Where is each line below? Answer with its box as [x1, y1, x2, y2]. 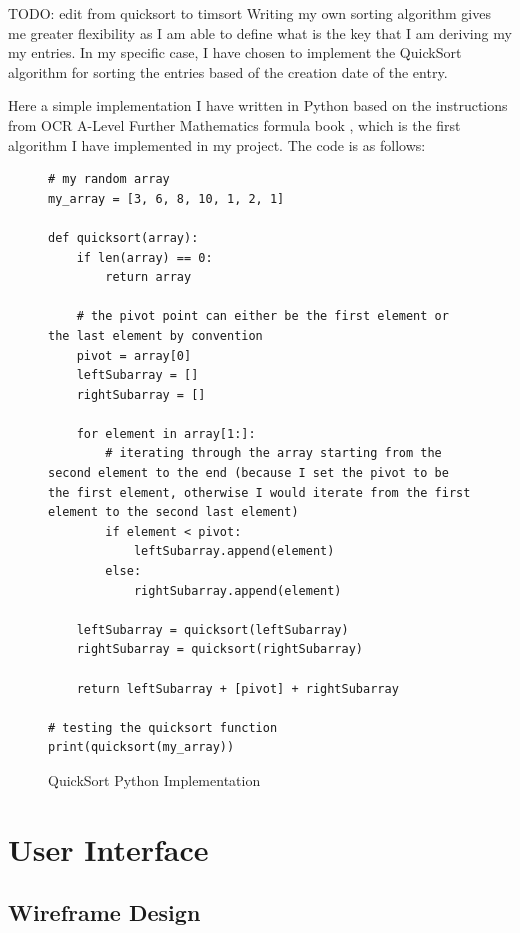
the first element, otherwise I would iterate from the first [48, 485, 471, 500]
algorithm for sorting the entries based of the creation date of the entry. [8, 61, 448, 82]
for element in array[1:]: [76, 426, 256, 441]
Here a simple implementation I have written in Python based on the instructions [8, 95, 508, 116]
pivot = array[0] [76, 348, 192, 363]
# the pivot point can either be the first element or [76, 309, 449, 324]
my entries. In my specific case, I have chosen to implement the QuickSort [8, 42, 462, 63]
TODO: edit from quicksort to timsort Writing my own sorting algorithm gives [8, 3, 491, 23]
